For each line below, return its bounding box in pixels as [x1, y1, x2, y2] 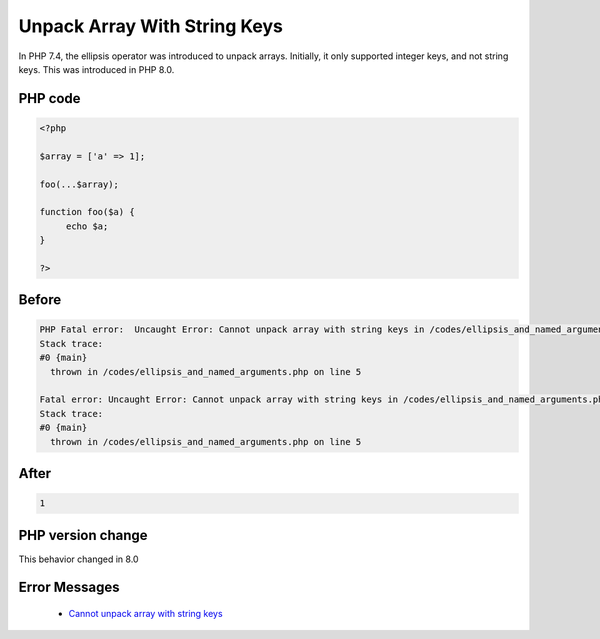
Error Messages [18, 579, 120, 596]
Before [18, 291, 62, 309]
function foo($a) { [39, 206, 135, 218]
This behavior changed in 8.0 [18, 553, 139, 565]
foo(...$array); [39, 178, 120, 190]
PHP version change [18, 526, 149, 544]
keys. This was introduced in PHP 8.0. [18, 63, 175, 75]
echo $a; [65, 220, 109, 232]
